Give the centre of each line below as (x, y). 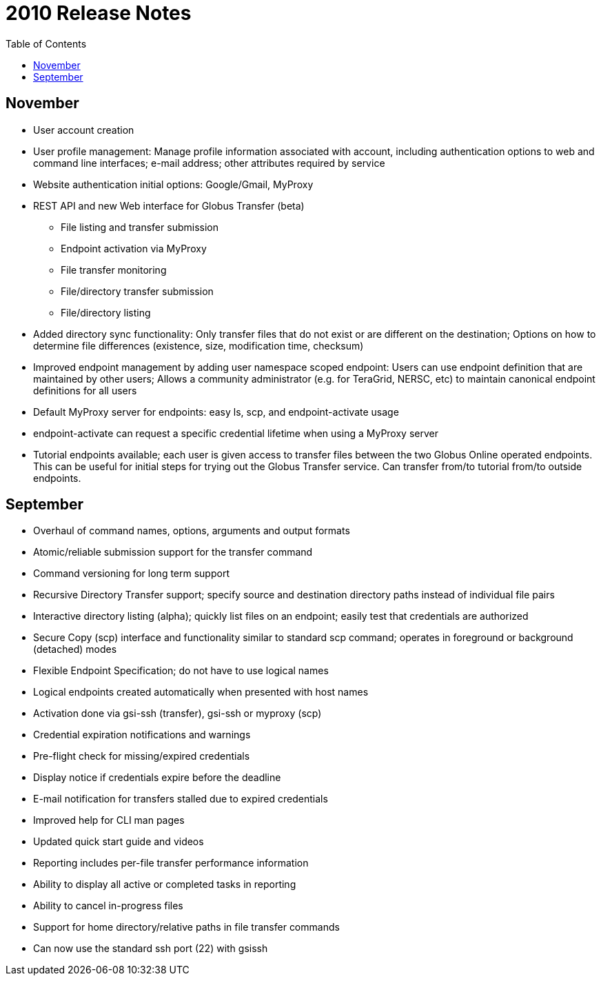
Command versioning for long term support (131, 574)
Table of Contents (46, 43)
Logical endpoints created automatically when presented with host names (201, 692)
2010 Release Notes (99, 13)
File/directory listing (106, 312)
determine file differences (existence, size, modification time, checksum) (198, 345)
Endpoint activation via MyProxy (134, 248)
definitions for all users (85, 390)
